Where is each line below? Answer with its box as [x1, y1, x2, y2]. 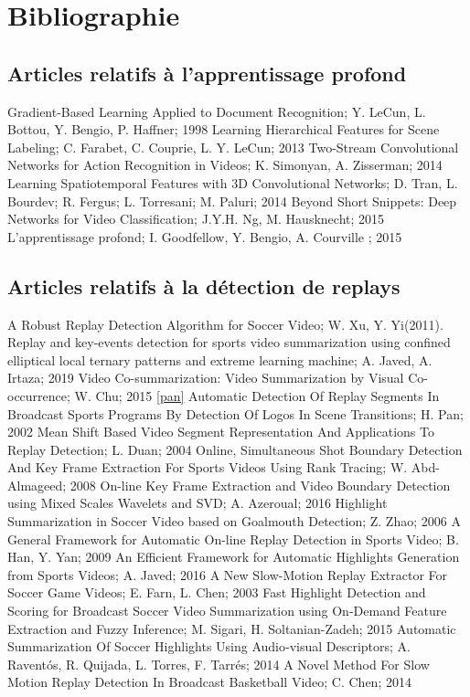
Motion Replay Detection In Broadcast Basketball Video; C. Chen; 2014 [7, 672, 411, 692]
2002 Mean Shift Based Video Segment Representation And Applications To [7, 422, 434, 441]
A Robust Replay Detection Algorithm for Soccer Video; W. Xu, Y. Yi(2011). [7, 314, 443, 333]
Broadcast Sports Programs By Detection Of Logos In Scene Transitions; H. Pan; [7, 404, 464, 423]
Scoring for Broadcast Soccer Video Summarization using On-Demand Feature [7, 601, 447, 620]
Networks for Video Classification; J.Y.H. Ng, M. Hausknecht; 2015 [7, 209, 385, 228]
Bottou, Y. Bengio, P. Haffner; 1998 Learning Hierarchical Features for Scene [7, 120, 440, 139]
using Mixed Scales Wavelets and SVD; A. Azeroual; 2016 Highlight [7, 493, 388, 512]
